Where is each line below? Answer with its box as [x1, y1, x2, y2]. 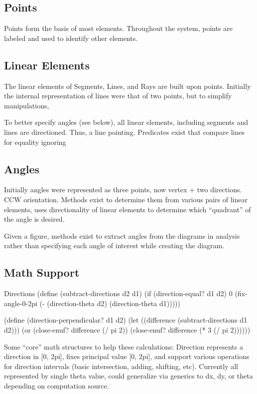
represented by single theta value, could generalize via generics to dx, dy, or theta [4, 371, 253, 381]
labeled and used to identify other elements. [4, 32, 138, 43]
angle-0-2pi [4, 298, 37, 308]
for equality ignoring [4, 136, 66, 147]
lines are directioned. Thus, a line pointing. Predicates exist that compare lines [4, 126, 245, 137]
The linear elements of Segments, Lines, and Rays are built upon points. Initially [4, 80, 251, 91]
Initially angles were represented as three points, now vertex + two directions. [4, 184, 242, 195]
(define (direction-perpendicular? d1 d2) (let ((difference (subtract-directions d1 [4, 315, 248, 325]
